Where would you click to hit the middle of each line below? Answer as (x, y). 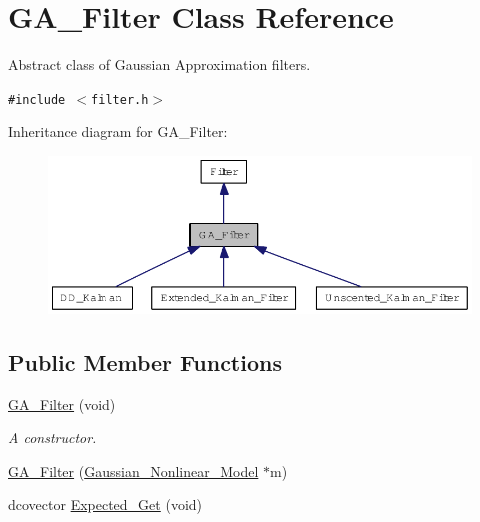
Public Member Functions (145, 361)
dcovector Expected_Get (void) (105, 504)
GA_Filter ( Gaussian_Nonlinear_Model (133, 470)
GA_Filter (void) (62, 403)
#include (37, 99)
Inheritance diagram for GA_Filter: (118, 131)
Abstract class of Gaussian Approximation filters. (159, 64)
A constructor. (52, 437)
